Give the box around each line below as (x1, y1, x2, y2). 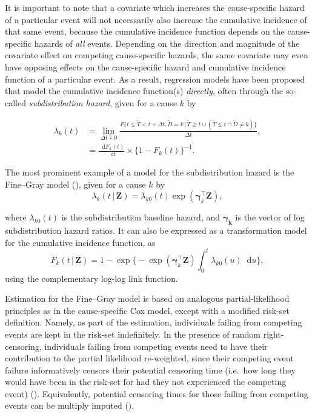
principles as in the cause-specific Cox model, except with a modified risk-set (5, 304, 290, 316)
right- (263, 327, 284, 340)
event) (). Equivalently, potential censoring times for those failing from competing (5, 387, 308, 400)
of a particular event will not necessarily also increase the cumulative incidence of (5, 13, 307, 26)
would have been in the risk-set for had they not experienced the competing (5, 375, 287, 388)
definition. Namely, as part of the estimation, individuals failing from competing (5, 316, 302, 329)
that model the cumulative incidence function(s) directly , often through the (5, 84, 283, 97)
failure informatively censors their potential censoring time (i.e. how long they (5, 363, 296, 376)
